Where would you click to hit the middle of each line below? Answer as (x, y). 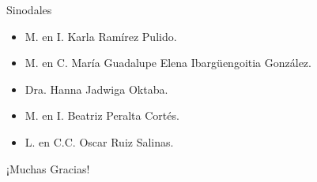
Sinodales (29, 9)
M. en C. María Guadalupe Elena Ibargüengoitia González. (168, 63)
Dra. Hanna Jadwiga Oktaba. (96, 89)
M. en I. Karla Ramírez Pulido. (101, 36)
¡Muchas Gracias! (48, 168)
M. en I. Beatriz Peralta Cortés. (102, 115)
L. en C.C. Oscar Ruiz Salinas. (99, 141)
